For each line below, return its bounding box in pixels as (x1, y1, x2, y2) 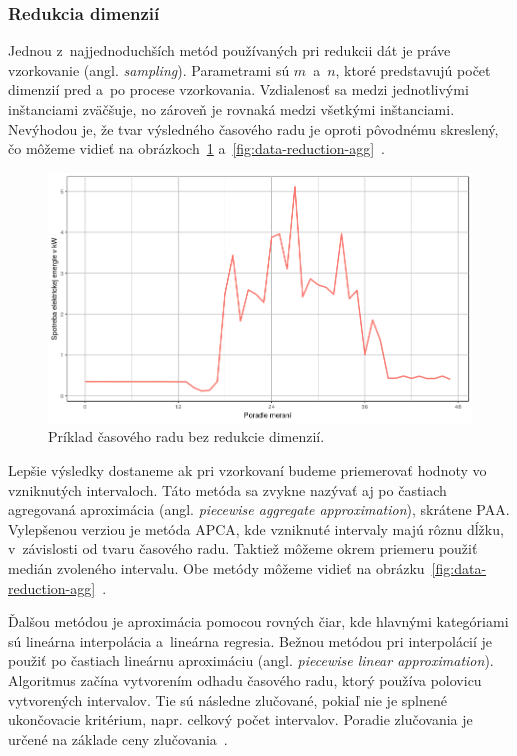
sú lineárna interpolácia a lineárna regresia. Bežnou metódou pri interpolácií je (8, 630, 493, 651)
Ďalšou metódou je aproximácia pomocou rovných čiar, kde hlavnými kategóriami (8, 611, 509, 632)
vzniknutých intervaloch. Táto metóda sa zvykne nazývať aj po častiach (8, 479, 447, 500)
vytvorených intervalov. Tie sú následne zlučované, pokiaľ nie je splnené (8, 689, 447, 710)
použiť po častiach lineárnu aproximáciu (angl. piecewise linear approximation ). (8, 650, 494, 671)
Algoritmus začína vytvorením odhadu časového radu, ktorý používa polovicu (8, 669, 482, 690)
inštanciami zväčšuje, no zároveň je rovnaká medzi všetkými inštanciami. (8, 99, 455, 119)
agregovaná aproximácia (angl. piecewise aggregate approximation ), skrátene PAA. (8, 499, 510, 520)
